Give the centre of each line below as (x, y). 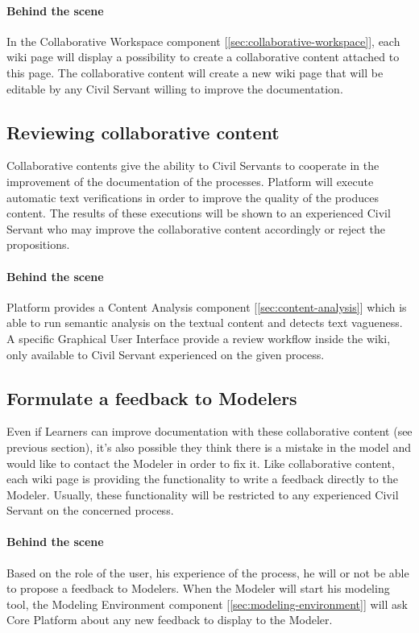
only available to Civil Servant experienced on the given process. (166, 354)
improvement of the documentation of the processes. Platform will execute (190, 181)
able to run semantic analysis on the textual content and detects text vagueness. (205, 323)
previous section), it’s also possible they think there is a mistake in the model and (209, 447)
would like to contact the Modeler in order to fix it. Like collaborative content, (201, 463)
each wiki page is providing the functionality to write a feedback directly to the (202, 479)
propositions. (38, 244)
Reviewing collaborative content (143, 132)
